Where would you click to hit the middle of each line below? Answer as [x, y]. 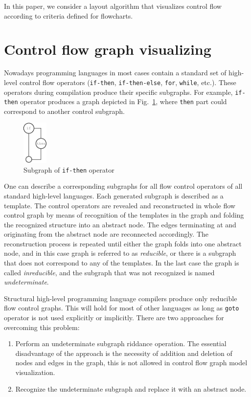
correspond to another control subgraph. [64, 111]
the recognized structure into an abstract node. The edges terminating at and [120, 224]
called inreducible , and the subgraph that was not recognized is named [109, 272]
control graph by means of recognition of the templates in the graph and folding [124, 215]
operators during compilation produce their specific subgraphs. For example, [118, 92]
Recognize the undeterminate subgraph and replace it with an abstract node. [131, 388]
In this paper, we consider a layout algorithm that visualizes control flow [113, 6]
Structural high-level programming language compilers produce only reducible [121, 298]
